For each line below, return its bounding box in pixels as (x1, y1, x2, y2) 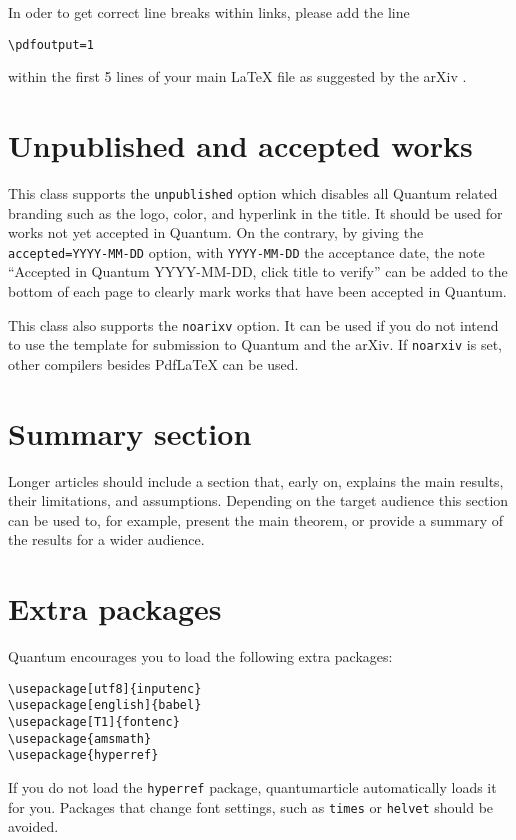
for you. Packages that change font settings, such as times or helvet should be (8, 796, 494, 817)
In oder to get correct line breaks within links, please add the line (8, 2, 410, 22)
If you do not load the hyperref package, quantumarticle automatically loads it (8, 777, 497, 798)
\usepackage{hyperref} (8, 748, 159, 763)
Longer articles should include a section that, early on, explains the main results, (8, 470, 504, 491)
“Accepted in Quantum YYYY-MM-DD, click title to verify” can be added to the (8, 261, 508, 282)
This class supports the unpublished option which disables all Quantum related (8, 182, 498, 203)
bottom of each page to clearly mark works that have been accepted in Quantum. (8, 281, 507, 302)
